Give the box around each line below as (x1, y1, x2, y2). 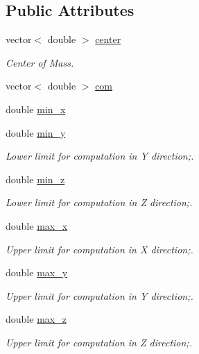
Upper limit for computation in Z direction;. (6, 335, 192, 349)
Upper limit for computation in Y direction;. (6, 288, 193, 303)
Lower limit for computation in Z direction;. (6, 195, 193, 210)
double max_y (6, 265, 68, 280)
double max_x (6, 218, 68, 233)
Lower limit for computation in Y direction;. (6, 149, 194, 163)
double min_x (6, 101, 66, 116)
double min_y (6, 125, 66, 140)
